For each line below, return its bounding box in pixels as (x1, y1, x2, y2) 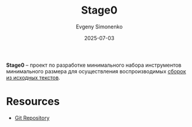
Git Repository (14, 114, 50, 121)
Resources (6, 95, 60, 108)
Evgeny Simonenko (76, 23, 123, 30)
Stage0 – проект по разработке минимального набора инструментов (6, 61, 182, 69)
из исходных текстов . (6, 74, 60, 81)
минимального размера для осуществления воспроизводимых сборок (6, 67, 186, 74)
